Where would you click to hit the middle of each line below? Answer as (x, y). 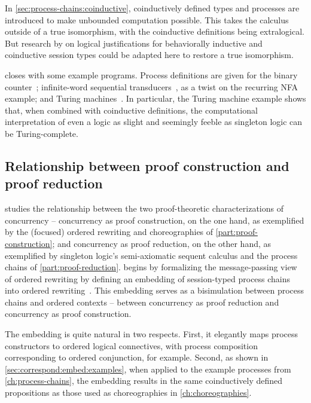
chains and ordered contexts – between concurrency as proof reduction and (142, 302)
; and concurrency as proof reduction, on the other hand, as (162, 243)
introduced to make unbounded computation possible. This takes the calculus (147, 19)
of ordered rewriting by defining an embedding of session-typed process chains (148, 278)
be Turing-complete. (42, 133)
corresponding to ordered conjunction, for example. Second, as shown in (137, 357)
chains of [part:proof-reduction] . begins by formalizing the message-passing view (151, 267)
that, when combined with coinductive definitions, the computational (131, 110)
